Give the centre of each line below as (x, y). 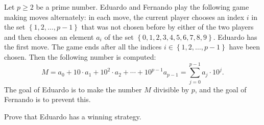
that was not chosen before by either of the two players (167, 27)
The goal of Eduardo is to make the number (73, 89)
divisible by (171, 89)
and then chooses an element (49, 36)
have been (245, 47)
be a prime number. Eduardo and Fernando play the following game (142, 7)
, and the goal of (221, 89)
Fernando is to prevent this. (47, 99)
